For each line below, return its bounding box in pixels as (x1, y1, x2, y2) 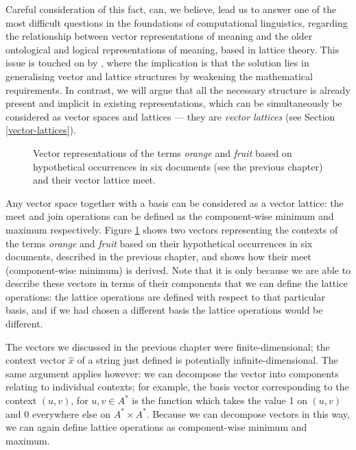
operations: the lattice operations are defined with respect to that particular (5, 289, 325, 303)
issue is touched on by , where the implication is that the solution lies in (5, 55, 309, 70)
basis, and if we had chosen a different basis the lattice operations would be (5, 303, 323, 317)
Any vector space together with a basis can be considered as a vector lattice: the (5, 195, 344, 210)
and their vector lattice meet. (33, 173, 156, 187)
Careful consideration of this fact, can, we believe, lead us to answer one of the (5, 2, 337, 16)
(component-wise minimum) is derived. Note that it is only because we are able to (5, 262, 351, 277)
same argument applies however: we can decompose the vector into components (5, 366, 339, 380)
